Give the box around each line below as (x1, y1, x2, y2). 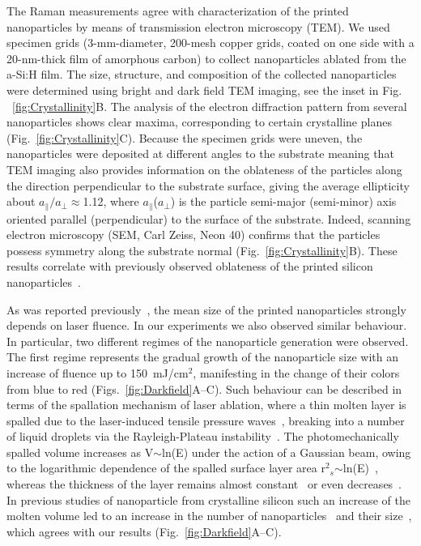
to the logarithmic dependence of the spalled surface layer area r (6, 459, 325, 476)
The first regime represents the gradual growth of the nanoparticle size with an (6, 348, 398, 365)
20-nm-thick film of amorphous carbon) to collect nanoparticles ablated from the (6, 49, 406, 66)
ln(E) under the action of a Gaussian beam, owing (161, 443, 411, 460)
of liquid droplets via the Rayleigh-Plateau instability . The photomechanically (6, 428, 399, 445)
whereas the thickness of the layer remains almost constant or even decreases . (6, 476, 402, 493)
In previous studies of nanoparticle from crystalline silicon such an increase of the (6, 491, 410, 508)
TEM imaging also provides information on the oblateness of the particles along (6, 160, 402, 177)
